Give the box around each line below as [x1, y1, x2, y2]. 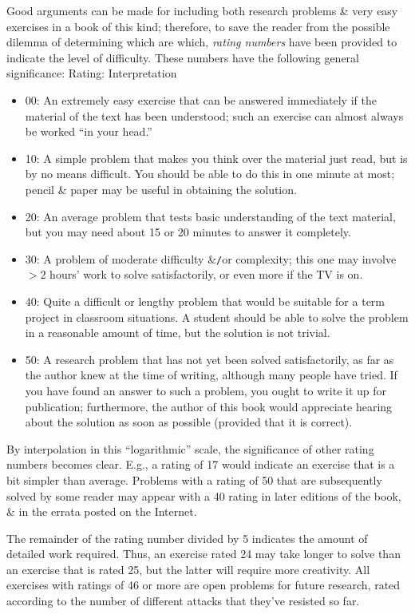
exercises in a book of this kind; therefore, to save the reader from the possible [6, 18, 390, 34]
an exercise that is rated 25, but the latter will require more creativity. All [6, 561, 370, 577]
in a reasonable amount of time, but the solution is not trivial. [25, 324, 330, 341]
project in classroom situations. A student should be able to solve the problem [25, 308, 409, 325]
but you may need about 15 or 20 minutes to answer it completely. [25, 224, 351, 240]
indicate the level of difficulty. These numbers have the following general [6, 49, 359, 65]
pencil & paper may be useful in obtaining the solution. [25, 180, 297, 197]
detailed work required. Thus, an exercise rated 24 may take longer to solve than [6, 545, 401, 562]
